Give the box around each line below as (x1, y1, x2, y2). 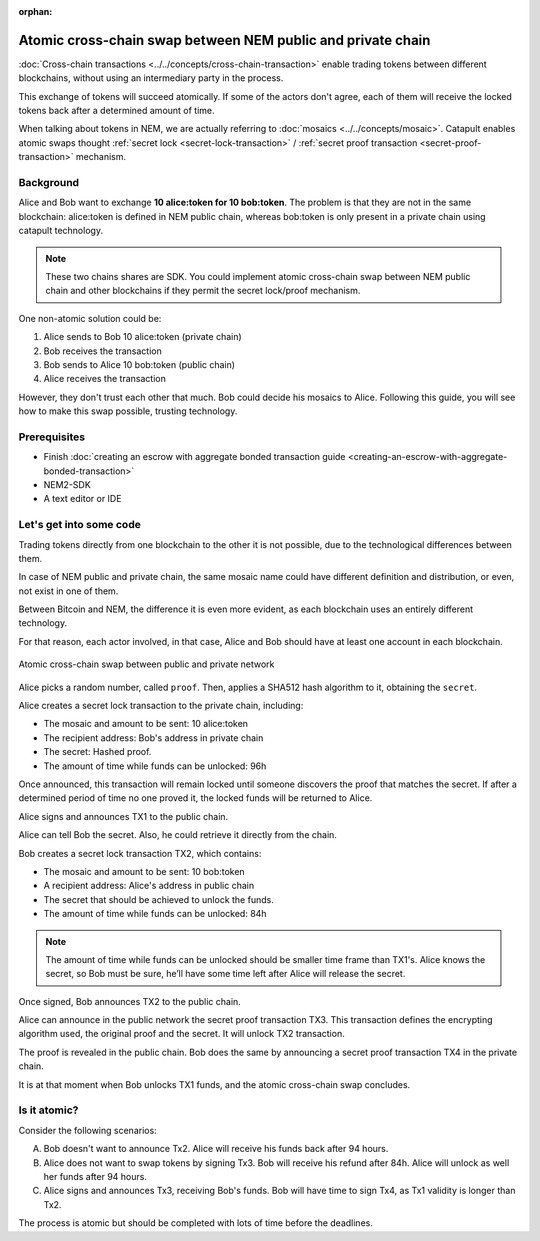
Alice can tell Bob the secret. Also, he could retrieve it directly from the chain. (18, 829, 337, 841)
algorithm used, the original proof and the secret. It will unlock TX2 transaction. (18, 1028, 345, 1040)
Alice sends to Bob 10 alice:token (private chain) (43, 331, 242, 343)
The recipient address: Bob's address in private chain (43, 731, 264, 744)
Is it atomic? (18, 1103, 79, 1117)
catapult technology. (18, 225, 104, 237)
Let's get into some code (18, 518, 142, 532)
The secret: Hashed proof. (43, 746, 152, 758)
